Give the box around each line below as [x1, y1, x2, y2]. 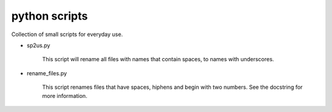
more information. [42, 92, 87, 99]
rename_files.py [26, 69, 67, 77]
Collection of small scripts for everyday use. [11, 31, 123, 38]
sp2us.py [26, 42, 50, 49]
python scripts [11, 9, 89, 23]
